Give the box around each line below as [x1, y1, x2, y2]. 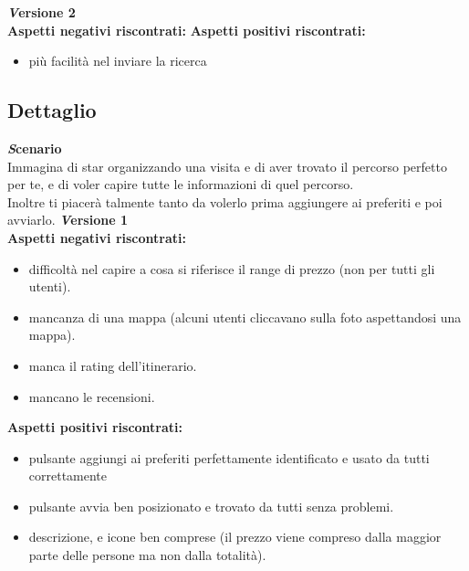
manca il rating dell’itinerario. [28, 355, 197, 375]
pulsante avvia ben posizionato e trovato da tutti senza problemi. [28, 496, 394, 515]
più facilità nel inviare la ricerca [28, 51, 207, 70]
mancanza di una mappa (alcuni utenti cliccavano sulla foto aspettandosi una [28, 307, 462, 326]
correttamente [28, 466, 108, 485]
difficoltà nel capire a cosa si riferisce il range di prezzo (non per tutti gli [28, 259, 435, 278]
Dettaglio [7, 96, 97, 124]
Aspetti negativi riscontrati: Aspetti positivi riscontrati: [7, 20, 366, 39]
